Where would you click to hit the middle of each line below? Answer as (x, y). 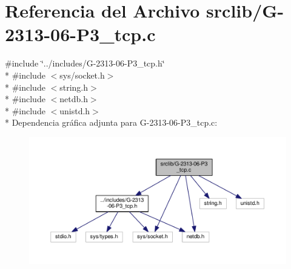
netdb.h (74, 99)
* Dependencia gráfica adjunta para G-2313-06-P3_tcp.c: (111, 122)
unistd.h (75, 110)
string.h (74, 87)
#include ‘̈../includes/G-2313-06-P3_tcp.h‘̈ (85, 63)
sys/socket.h (82, 75)
